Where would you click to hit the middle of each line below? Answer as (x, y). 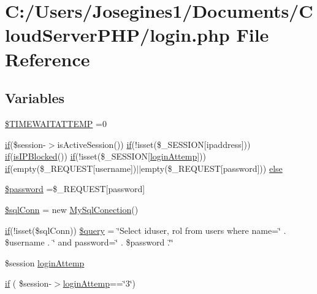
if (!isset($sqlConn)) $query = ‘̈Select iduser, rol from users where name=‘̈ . (146, 230)
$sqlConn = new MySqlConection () (72, 209)
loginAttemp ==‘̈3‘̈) (99, 283)
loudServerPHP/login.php (117, 35)
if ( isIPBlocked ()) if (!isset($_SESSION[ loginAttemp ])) (105, 156)
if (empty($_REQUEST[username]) (71, 168)
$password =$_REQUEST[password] (75, 189)
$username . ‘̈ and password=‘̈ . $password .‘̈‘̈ (89, 242)
